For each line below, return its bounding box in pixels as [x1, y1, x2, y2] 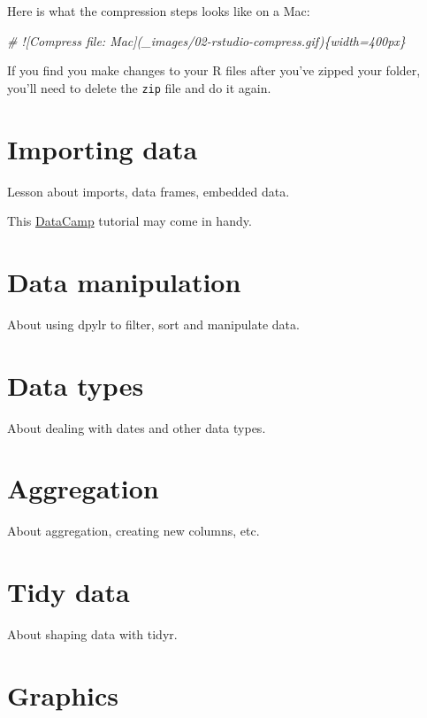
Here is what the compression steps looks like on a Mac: [7, 2, 310, 19]
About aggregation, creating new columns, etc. [7, 521, 260, 540]
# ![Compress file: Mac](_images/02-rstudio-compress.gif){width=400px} [7, 31, 406, 50]
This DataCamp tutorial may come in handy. [7, 212, 252, 230]
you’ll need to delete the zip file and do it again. [7, 78, 271, 97]
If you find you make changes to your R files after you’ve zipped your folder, [7, 61, 421, 80]
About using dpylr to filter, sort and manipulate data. [7, 314, 300, 333]
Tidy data [7, 574, 130, 610]
